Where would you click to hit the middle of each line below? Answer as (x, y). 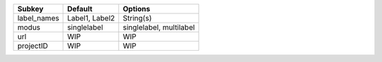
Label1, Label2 (91, 18)
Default (80, 9)
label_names (38, 18)
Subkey (30, 9)
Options (137, 9)
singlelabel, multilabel (159, 27)
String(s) (137, 18)
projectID (33, 46)
